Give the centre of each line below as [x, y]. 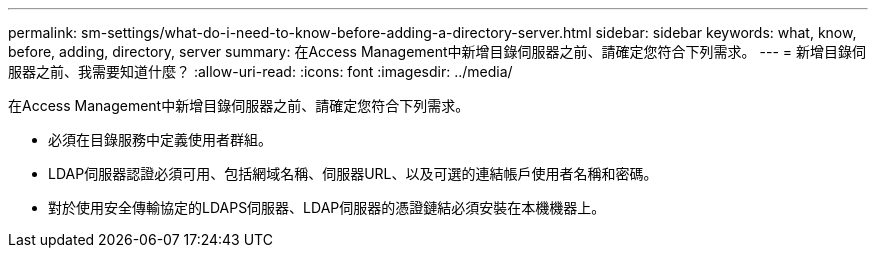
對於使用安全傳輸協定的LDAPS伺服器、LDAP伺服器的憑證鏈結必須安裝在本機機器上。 [327, 207]
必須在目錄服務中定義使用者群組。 [160, 139]
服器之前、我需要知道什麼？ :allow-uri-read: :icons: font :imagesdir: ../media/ [260, 71]
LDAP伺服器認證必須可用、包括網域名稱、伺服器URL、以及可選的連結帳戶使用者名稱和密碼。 [353, 173]
